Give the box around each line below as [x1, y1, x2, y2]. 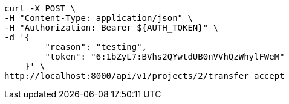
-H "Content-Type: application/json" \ [4, 13, 193, 23]
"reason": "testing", [45, 42, 148, 52]
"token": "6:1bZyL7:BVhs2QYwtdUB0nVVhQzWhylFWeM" [45, 52, 285, 61]
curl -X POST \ [4, 4, 76, 13]
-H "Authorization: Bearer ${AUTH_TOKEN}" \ [4, 23, 219, 32]
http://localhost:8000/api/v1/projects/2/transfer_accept [4, 71, 285, 81]
